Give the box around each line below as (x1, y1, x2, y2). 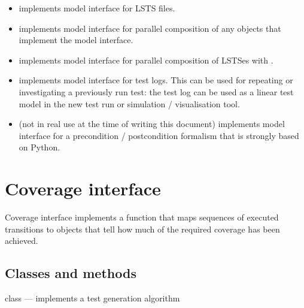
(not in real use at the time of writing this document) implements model (19, 117, 285, 130)
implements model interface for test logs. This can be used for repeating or (19, 74, 293, 86)
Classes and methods (5, 264, 136, 282)
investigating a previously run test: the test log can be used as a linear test (19, 85, 294, 98)
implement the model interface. (19, 34, 133, 46)
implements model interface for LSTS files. (19, 2, 175, 14)
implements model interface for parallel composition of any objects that (19, 22, 281, 34)
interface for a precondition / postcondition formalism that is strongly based (19, 129, 299, 141)
